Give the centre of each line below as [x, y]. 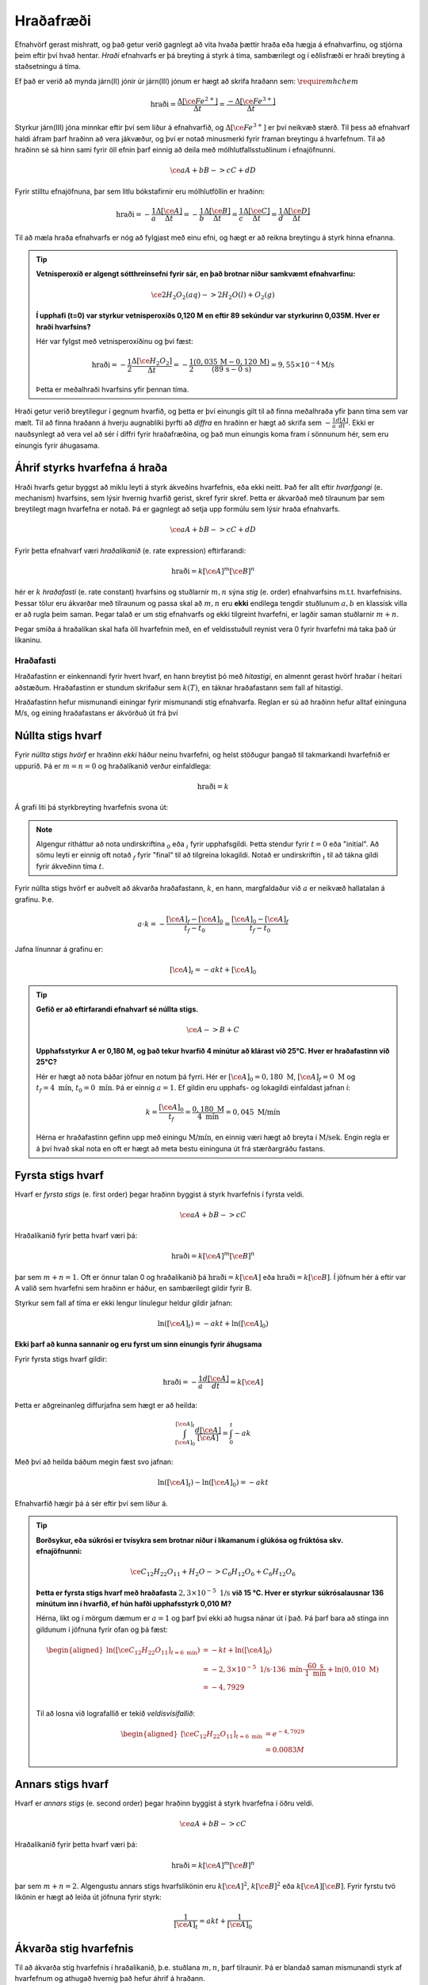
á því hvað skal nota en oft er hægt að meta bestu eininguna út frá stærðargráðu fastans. [180, 1148]
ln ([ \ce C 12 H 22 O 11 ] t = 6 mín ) [153, 1651]
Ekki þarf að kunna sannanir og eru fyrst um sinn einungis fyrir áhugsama [138, 1344]
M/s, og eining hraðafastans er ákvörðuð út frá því [96, 713]
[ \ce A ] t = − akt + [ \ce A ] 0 [213, 971]
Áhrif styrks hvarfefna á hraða [91, 468]
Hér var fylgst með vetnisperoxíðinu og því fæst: [115, 341]
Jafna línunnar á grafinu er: [59, 950]
